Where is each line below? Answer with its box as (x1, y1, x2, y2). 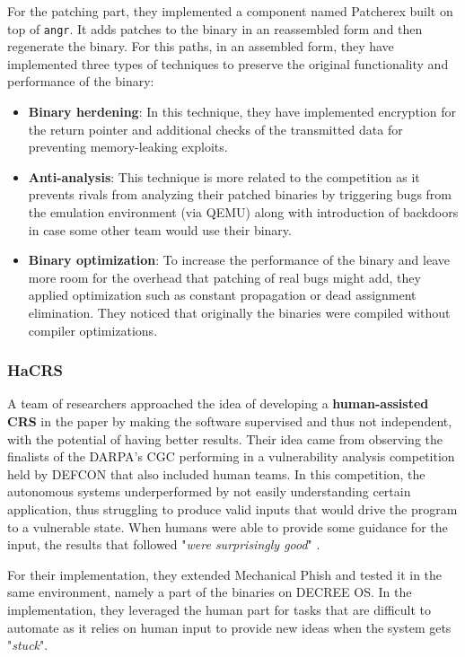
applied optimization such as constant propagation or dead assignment (28, 285, 417, 304)
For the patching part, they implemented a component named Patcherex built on (7, 2, 453, 20)
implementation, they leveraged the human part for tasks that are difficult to (7, 600, 432, 618)
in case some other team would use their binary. (28, 220, 292, 239)
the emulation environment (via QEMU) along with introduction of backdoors (28, 203, 459, 221)
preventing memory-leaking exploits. (28, 137, 228, 156)
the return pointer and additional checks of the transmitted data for (28, 119, 403, 138)
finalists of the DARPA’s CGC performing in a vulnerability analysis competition (7, 447, 455, 466)
